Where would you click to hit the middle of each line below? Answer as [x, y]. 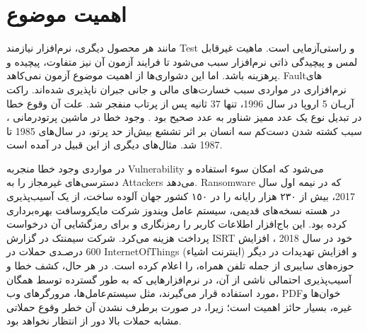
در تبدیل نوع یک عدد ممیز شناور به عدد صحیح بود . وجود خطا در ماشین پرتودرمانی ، [184, 117]
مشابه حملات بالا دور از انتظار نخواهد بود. [94, 321]
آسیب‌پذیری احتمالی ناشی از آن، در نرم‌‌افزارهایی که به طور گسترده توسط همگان [179, 279]
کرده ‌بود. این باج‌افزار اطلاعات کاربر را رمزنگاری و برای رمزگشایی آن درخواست [177, 224]
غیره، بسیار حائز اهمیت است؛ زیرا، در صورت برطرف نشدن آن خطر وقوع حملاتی [179, 306]
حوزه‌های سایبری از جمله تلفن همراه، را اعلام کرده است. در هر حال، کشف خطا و [180, 265]
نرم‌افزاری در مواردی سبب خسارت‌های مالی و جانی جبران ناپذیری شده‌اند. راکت [176, 89]
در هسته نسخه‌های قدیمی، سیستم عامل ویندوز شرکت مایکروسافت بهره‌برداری [173, 210]
